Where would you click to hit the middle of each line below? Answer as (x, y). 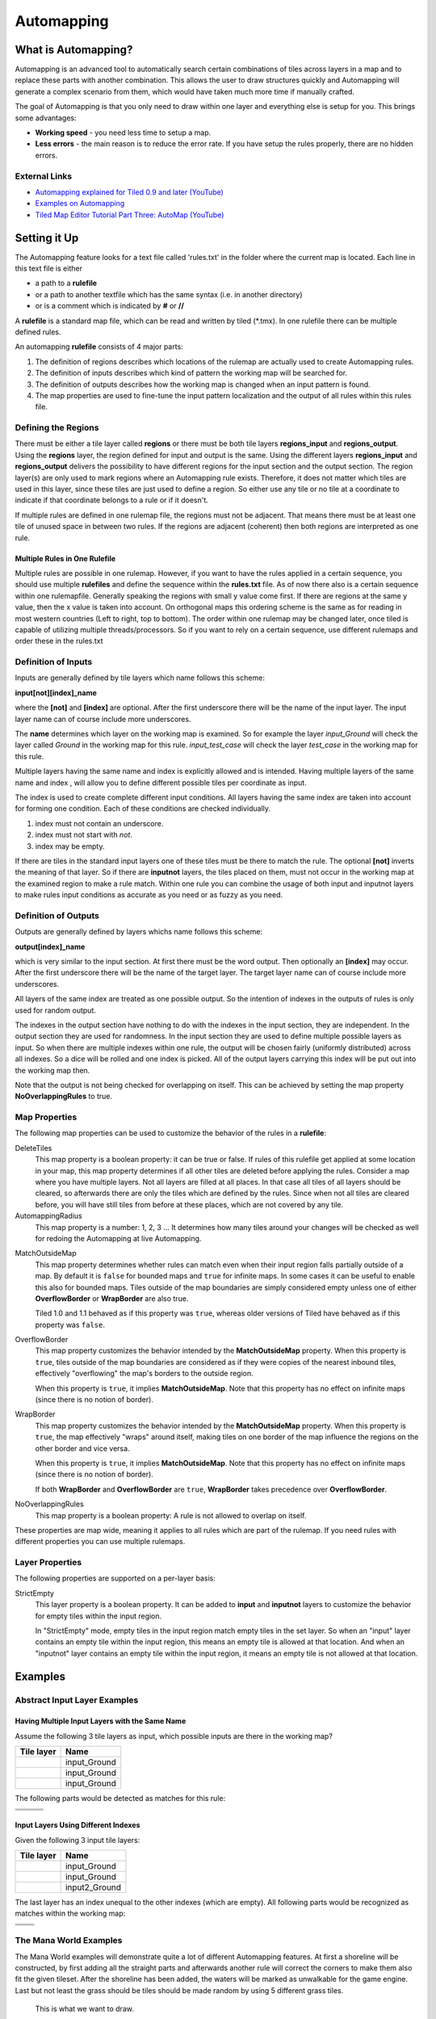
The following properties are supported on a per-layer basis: (115, 1578)
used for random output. (56, 1010)
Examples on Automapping (80, 204)
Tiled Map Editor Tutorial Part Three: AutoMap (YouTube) (130, 215)
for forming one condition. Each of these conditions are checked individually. (143, 808)
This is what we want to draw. (85, 2009)
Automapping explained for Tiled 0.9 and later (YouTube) (129, 192)
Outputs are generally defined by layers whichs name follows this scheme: (138, 932)
